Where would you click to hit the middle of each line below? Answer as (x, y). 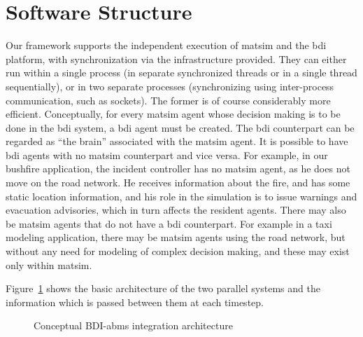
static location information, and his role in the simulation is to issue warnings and (181, 196)
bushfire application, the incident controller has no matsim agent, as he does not (178, 168)
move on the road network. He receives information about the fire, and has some (178, 183)
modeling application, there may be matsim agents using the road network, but (176, 237)
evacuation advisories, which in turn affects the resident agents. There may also (176, 210)
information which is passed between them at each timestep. (135, 302)
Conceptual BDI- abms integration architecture (133, 325)
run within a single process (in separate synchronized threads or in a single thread (181, 73)
